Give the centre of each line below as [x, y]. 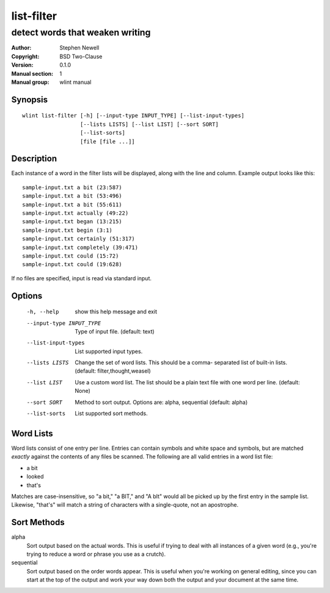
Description [34, 159]
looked [35, 477]
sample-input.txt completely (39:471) [80, 247]
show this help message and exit [116, 311]
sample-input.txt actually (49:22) [75, 213]
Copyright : [25, 56]
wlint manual [75, 82]
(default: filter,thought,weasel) [113, 371]
